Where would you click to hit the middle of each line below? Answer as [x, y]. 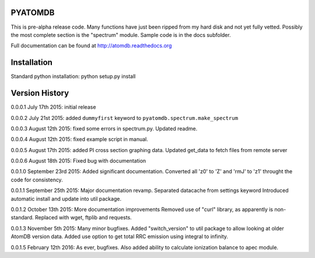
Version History [40, 93]
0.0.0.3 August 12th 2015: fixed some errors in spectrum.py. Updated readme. [104, 128]
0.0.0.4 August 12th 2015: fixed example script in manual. [79, 139]
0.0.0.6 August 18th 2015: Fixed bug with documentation [78, 161]
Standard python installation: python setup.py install [73, 77]
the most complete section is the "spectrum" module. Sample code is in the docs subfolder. [121, 35]
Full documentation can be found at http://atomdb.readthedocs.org [91, 46]
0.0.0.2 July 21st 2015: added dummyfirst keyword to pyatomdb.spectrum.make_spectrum [125, 118]
